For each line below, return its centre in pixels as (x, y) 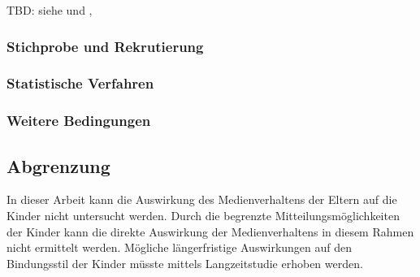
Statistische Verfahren (80, 83)
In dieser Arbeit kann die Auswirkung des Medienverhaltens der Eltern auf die (202, 199)
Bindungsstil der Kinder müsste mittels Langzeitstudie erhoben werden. (185, 263)
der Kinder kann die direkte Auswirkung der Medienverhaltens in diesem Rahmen (210, 231)
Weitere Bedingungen (79, 121)
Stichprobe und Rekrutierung (105, 46)
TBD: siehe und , (50, 10)
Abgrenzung (58, 165)
